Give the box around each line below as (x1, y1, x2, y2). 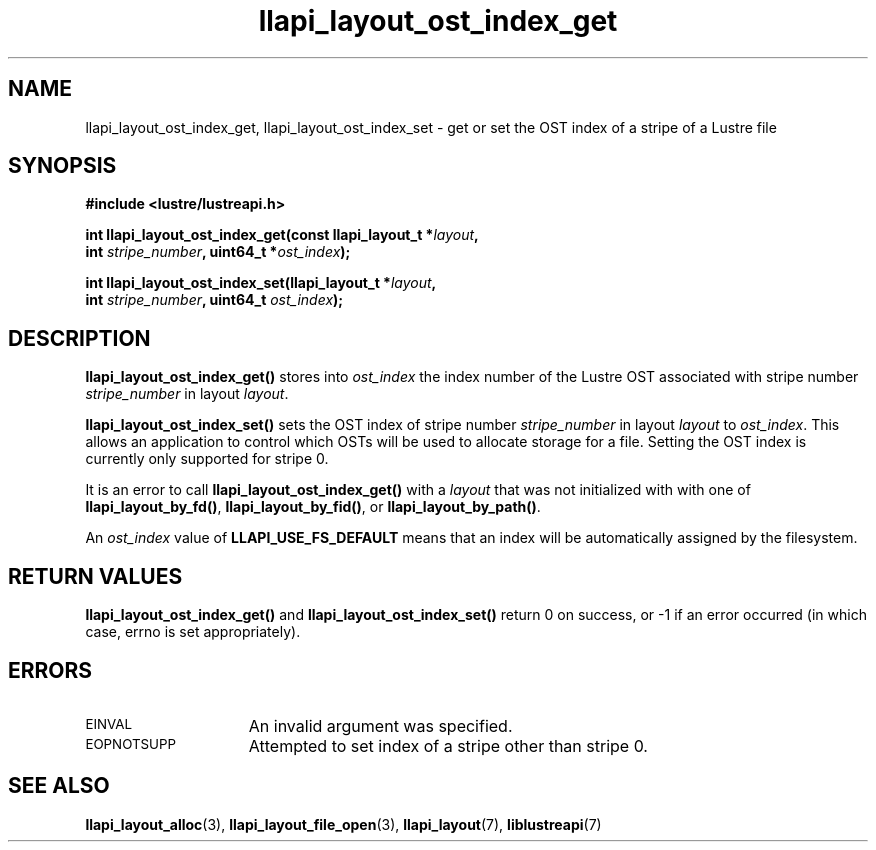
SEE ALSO (8, 773, 110, 799)
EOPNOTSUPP (85, 735, 177, 752)
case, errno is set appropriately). (85, 623, 301, 641)
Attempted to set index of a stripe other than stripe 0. (248, 735, 648, 756)
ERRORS (8, 657, 93, 683)
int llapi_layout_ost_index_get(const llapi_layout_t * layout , (85, 226, 479, 244)
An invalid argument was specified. (248, 715, 513, 736)
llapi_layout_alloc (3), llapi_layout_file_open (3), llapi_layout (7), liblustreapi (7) (85, 815, 602, 833)
